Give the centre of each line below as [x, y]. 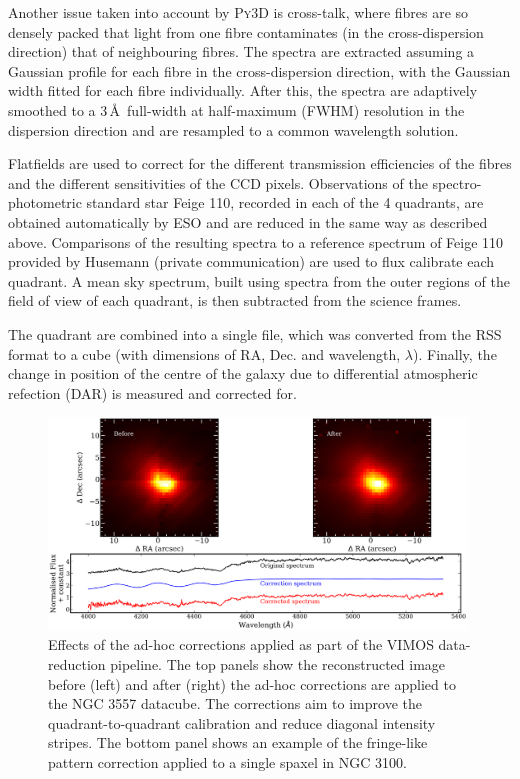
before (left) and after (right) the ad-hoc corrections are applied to [252, 683]
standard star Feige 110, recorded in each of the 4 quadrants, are [285, 202]
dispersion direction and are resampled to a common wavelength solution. [233, 129]
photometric [45, 202]
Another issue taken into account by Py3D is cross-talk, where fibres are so [238, 12]
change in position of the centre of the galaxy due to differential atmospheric [243, 373]
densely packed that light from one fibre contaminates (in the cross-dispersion [246, 31]
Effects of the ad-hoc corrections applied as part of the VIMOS [241, 644]
